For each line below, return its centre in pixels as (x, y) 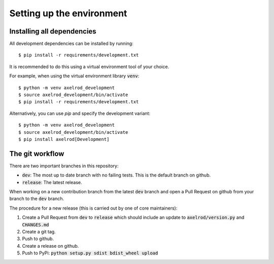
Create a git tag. (39, 232)
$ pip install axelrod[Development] (64, 139)
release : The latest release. (52, 182)
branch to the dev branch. (37, 199)
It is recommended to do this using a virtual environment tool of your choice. (89, 67)
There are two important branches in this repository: (64, 166)
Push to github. (38, 239)
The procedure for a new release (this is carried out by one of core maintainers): (93, 208)
